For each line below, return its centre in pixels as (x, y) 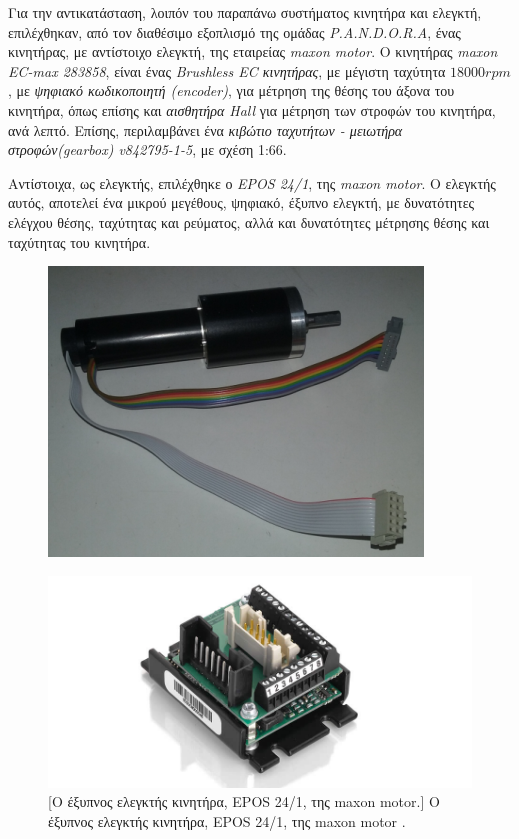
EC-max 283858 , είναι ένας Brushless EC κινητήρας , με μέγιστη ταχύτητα (227, 70)
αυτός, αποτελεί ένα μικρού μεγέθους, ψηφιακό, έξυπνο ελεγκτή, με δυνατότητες (241, 202)
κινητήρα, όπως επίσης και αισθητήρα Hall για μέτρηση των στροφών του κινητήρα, (252, 109)
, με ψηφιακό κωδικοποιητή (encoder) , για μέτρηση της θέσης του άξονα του (231, 90)
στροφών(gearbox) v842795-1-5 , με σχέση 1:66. (147, 149)
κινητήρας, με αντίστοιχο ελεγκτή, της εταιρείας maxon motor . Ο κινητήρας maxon (253, 51)
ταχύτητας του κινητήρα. (79, 241)
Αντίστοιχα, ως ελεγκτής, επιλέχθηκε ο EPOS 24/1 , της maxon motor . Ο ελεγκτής (252, 182)
